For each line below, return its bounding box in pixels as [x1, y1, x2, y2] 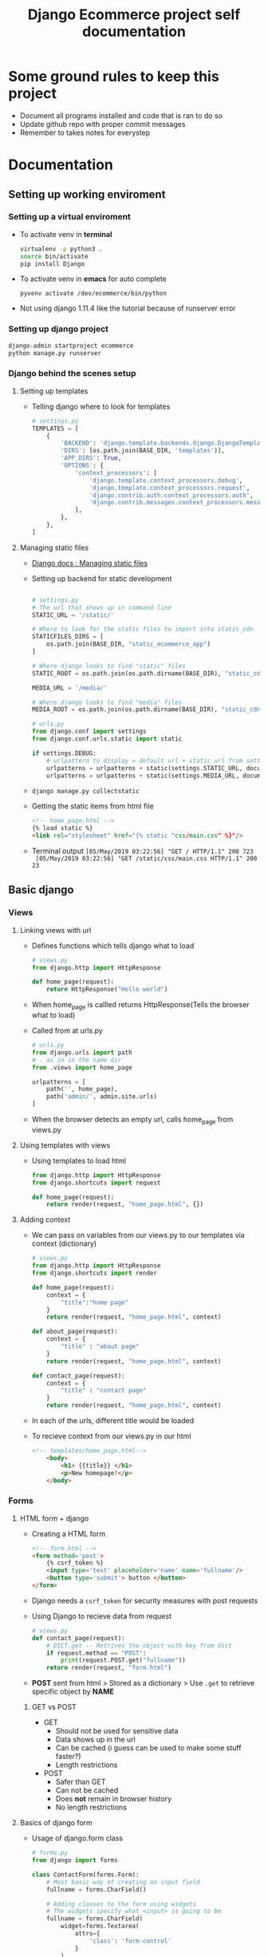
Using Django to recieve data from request [31, 1611, 171, 1621]
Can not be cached [55, 1785, 119, 1795]
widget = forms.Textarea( [60, 1922, 140, 1931]
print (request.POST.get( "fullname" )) [60, 1656, 186, 1665]
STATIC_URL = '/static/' [31, 611, 115, 619]
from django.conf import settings [31, 728, 147, 736]
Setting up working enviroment [8, 188, 166, 201]
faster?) [55, 1752, 81, 1761]
